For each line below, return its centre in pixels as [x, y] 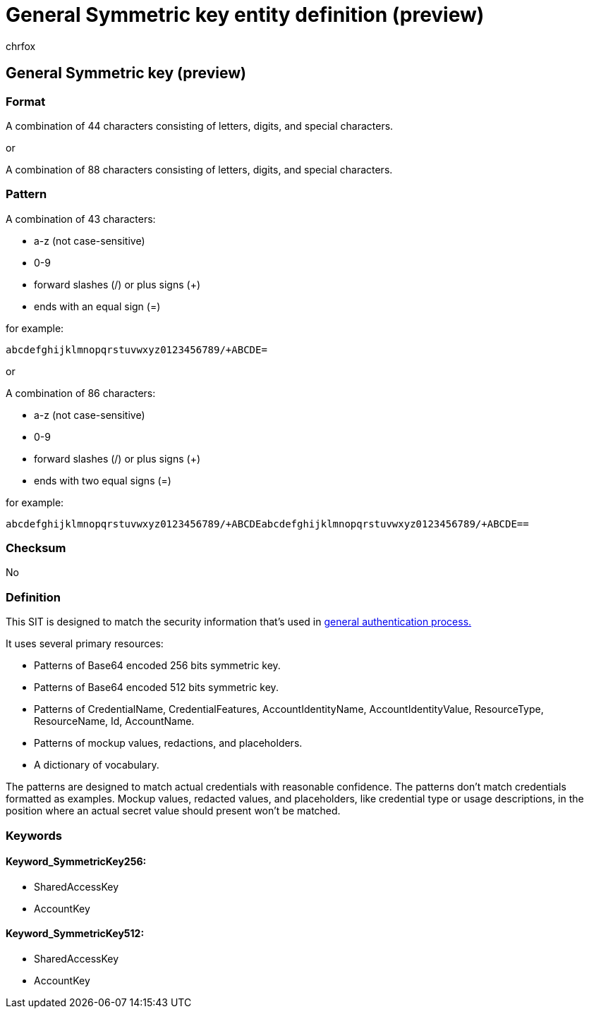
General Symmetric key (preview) [126, 73]
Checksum [36, 548]
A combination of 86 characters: [81, 393]
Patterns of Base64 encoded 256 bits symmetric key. [157, 666]
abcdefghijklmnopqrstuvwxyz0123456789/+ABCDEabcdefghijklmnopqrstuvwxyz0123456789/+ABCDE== [267, 524]
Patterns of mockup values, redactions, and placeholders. [168, 743]
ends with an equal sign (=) [97, 306]
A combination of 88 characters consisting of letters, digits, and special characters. [199, 169]
